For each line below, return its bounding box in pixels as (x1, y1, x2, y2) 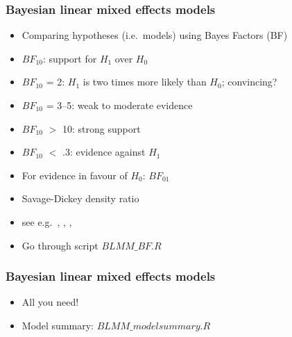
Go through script (22, 238, 98, 252)
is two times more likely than (83, 74, 207, 89)
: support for (43, 51, 97, 65)
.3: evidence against (62, 145, 146, 159)
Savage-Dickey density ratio (22, 191, 139, 206)
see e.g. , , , (22, 214, 72, 229)
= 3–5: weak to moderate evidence (46, 98, 193, 112)
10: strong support (62, 121, 141, 135)
